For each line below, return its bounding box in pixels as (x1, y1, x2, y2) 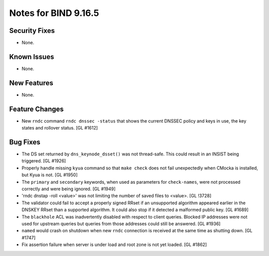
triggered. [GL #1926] (21, 158, 66, 164)
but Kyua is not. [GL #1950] (21, 172, 78, 178)
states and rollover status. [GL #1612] (21, 125, 98, 131)
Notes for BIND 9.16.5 (9, 7, 100, 18)
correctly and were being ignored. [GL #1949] (21, 186, 116, 192)
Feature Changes (9, 105, 64, 113)
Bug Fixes (9, 137, 41, 146)
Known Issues (9, 52, 54, 61)
